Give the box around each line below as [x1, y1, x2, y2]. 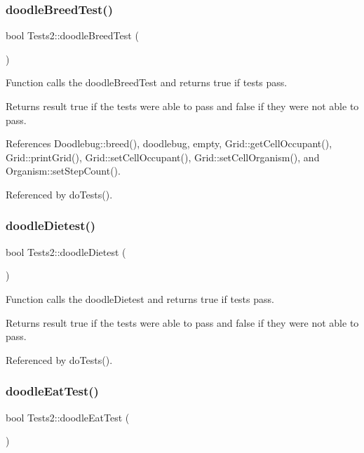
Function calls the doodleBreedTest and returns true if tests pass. [6, 75, 288, 90]
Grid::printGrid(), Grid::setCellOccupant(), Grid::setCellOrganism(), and [6, 149, 320, 164]
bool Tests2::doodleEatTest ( [6, 410, 130, 424]
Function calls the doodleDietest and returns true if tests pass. [6, 291, 274, 306]
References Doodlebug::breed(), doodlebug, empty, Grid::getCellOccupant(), [6, 136, 332, 151]
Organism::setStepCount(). [6, 163, 121, 178]
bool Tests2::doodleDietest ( [6, 244, 126, 259]
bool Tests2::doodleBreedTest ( [6, 28, 139, 43]
